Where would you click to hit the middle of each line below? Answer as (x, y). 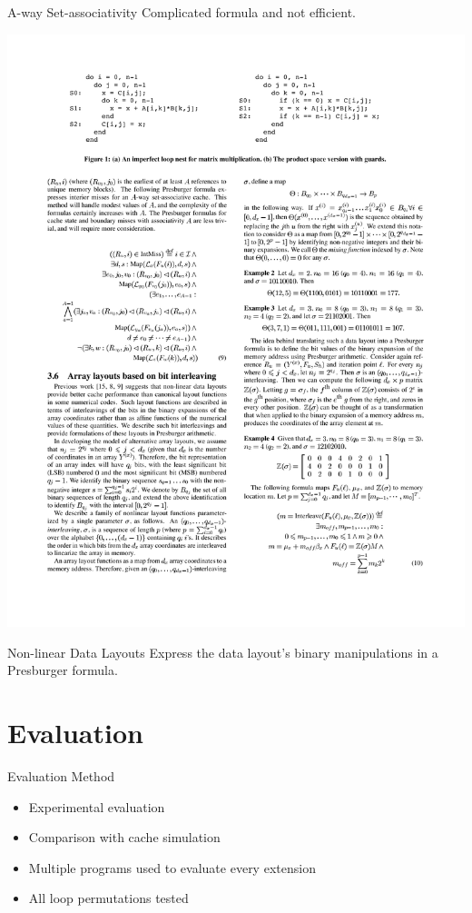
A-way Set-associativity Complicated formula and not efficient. (182, 12)
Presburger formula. (63, 670)
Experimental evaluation (97, 806)
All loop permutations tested (108, 898)
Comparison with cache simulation (124, 837)
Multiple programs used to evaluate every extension (172, 867)
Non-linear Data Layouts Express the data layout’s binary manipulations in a (223, 652)
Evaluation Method (61, 775)
